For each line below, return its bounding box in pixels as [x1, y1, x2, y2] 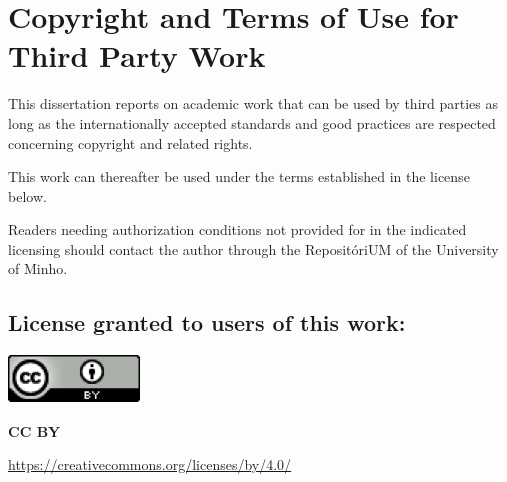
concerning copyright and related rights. [8, 132, 253, 153]
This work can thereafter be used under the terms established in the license [8, 166, 470, 187]
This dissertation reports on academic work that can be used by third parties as [8, 93, 498, 114]
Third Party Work [8, 35, 266, 76]
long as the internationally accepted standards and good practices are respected [8, 112, 496, 133]
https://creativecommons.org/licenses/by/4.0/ [8, 454, 292, 475]
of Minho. [8, 258, 68, 279]
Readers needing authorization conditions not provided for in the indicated [8, 219, 467, 240]
